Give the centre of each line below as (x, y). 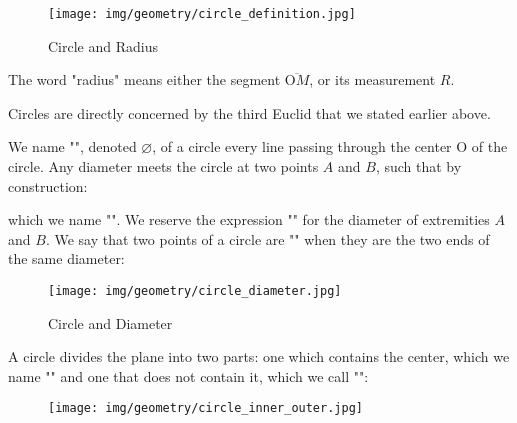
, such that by (418, 166)
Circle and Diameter (110, 322)
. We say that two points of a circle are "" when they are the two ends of (267, 238)
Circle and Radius (103, 45)
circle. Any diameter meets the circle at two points (163, 166)
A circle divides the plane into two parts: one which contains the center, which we (259, 356)
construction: (48, 185)
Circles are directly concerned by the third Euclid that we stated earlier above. (249, 112)
